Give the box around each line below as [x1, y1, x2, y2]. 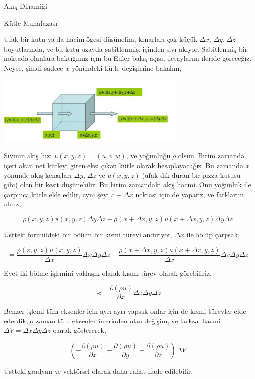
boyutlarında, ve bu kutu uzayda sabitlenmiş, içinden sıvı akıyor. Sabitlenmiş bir [4, 43, 248, 54]
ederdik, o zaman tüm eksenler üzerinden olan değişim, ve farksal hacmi [4, 315, 221, 325]
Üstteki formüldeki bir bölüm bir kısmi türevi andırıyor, [4, 229, 172, 239]
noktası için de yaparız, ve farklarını [135, 189, 244, 199]
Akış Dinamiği [4, 1, 47, 11]
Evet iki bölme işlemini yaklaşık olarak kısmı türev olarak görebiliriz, [4, 267, 212, 278]
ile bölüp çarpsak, [186, 229, 240, 239]
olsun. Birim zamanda [178, 150, 245, 161]
